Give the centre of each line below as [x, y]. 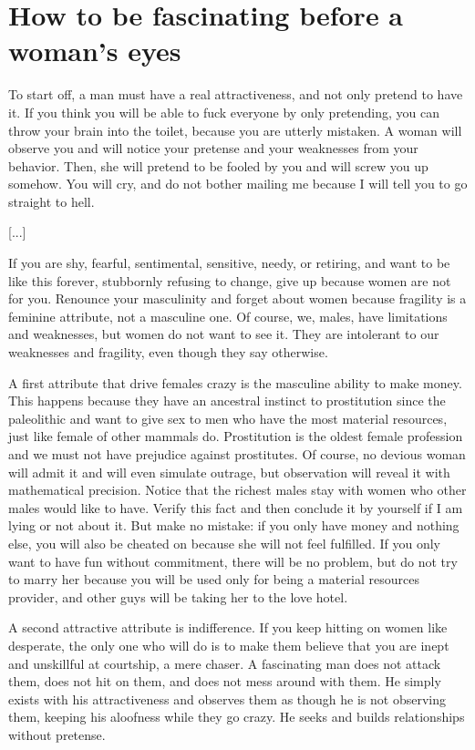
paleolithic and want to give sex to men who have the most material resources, [228, 418]
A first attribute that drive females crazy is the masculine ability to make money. [235, 382]
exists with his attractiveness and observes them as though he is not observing [227, 699]
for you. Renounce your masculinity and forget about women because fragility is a [237, 298]
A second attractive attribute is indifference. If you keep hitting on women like [228, 627]
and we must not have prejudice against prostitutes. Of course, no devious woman [237, 454]
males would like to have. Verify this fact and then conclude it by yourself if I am [236, 507]
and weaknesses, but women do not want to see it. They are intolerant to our [224, 334]
